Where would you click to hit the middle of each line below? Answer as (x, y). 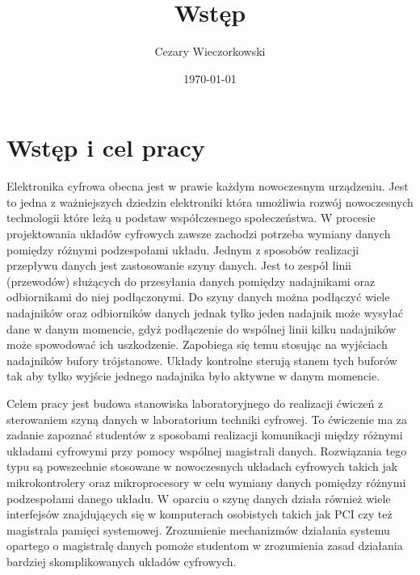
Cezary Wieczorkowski (210, 51)
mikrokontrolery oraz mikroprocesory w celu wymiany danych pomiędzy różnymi (206, 482)
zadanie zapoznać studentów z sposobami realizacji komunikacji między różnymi (205, 435)
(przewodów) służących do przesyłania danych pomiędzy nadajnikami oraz (191, 281)
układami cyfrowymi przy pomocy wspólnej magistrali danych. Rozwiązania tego (207, 450)
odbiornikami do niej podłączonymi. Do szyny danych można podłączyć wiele (198, 297)
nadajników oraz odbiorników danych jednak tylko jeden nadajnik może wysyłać (205, 313)
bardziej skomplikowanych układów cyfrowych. (122, 561)
